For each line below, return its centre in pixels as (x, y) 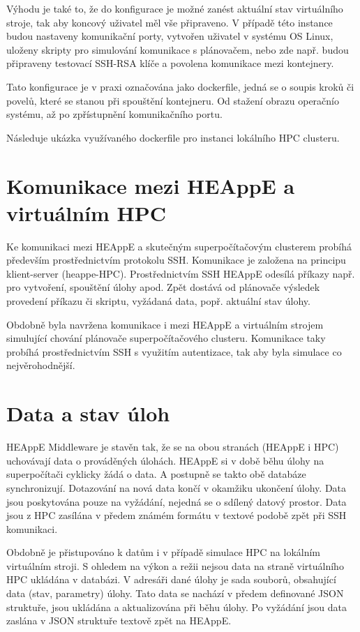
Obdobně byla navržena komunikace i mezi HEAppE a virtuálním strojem (165, 324)
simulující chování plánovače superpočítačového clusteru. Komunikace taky (166, 338)
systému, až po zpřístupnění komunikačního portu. (114, 114)
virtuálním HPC (87, 212)
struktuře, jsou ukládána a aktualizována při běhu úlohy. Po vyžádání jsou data (177, 607)
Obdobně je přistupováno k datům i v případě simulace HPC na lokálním (164, 552)
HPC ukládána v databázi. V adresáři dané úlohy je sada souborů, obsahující (171, 579)
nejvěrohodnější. (41, 365)
